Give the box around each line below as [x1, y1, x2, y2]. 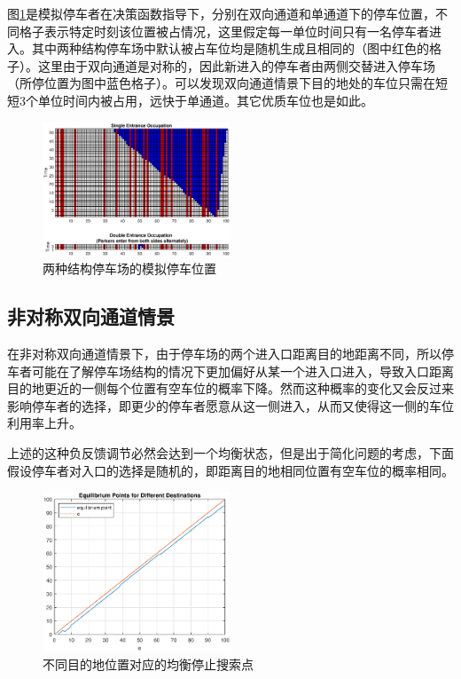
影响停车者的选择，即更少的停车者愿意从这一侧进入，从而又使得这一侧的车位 [7, 396, 454, 415]
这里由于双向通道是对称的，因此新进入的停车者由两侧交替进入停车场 [37, 56, 435, 75]
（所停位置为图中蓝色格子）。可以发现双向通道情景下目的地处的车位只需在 [7, 74, 435, 92]
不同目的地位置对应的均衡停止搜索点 [43, 654, 254, 673]
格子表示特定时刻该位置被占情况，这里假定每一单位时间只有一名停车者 [19, 21, 429, 40]
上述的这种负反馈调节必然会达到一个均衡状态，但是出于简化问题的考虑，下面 [7, 444, 454, 462]
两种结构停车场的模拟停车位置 [43, 259, 216, 278]
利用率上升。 [7, 414, 82, 432]
